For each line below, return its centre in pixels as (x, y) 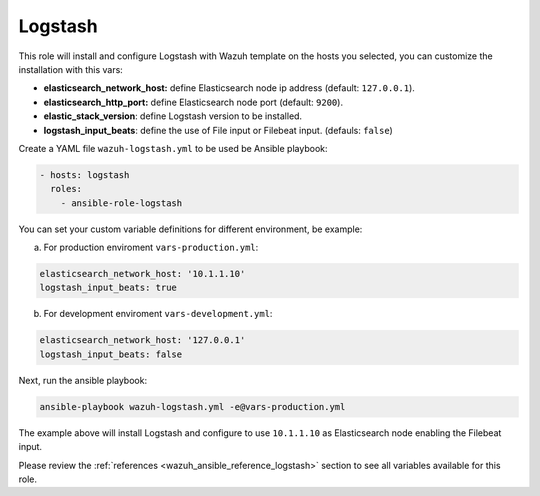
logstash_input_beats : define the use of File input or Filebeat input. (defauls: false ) (218, 130)
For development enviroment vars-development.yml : (158, 314)
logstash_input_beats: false (111, 354)
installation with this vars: (71, 69)
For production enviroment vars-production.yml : (151, 247)
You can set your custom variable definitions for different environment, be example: (190, 229)
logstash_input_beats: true (108, 288)
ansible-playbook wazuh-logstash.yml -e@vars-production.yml (192, 406)
